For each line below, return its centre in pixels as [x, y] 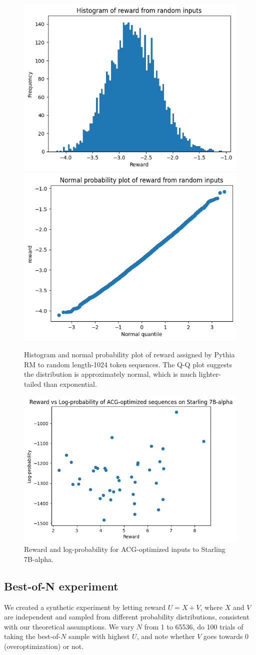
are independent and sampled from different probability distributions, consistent [127, 617]
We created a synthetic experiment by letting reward [85, 607]
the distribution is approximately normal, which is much [110, 374]
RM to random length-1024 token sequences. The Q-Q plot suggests [128, 364]
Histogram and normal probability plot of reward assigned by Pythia [129, 355]
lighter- [210, 374]
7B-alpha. [39, 559]
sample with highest [99, 636]
